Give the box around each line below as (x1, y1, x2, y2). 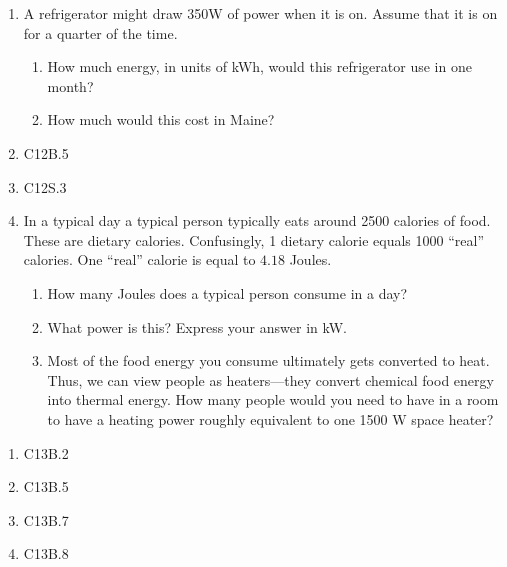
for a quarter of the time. (23, 22, 178, 43)
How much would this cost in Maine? (47, 109, 275, 130)
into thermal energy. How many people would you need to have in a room (47, 389, 499, 410)
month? (47, 75, 94, 96)
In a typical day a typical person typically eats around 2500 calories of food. (23, 210, 491, 231)
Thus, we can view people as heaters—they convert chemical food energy (47, 369, 494, 390)
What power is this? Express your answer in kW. (47, 316, 347, 337)
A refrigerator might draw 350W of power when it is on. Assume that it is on (23, 3, 498, 23)
